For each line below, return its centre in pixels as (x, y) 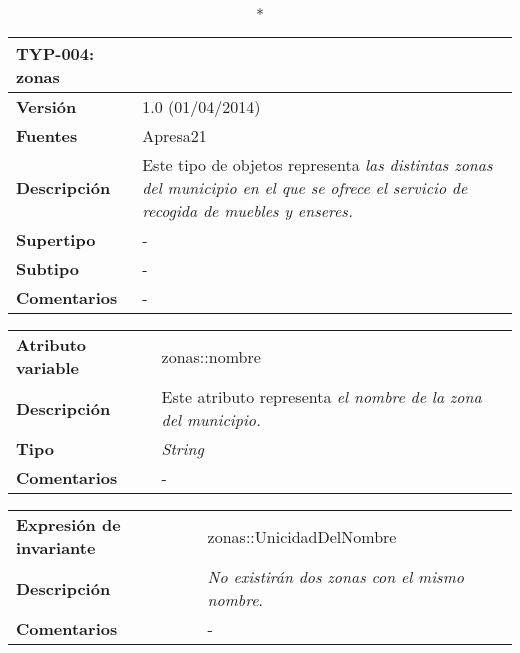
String (182, 448)
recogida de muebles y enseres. (247, 210)
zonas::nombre (211, 356)
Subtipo (47, 268)
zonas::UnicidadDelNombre (302, 536)
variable (48, 367)
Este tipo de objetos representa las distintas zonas (317, 164)
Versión (46, 106)
